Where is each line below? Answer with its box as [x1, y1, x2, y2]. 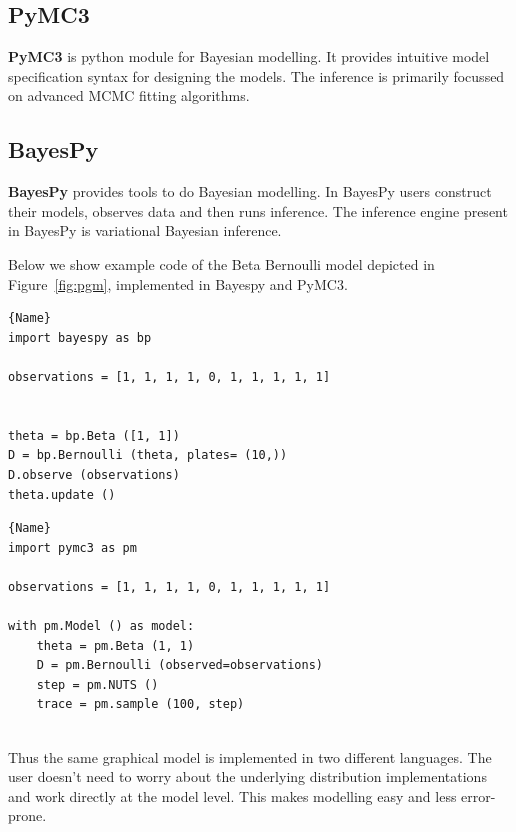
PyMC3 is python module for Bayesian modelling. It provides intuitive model [8, 46, 490, 67]
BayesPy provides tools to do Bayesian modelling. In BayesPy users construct [8, 181, 492, 202]
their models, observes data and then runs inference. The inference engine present [8, 200, 508, 221]
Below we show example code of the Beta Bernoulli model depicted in [8, 253, 435, 274]
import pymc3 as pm [8, 540, 137, 555]
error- [461, 785, 496, 806]
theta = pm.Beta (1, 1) [36, 638, 195, 653]
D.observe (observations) [8, 467, 180, 482]
